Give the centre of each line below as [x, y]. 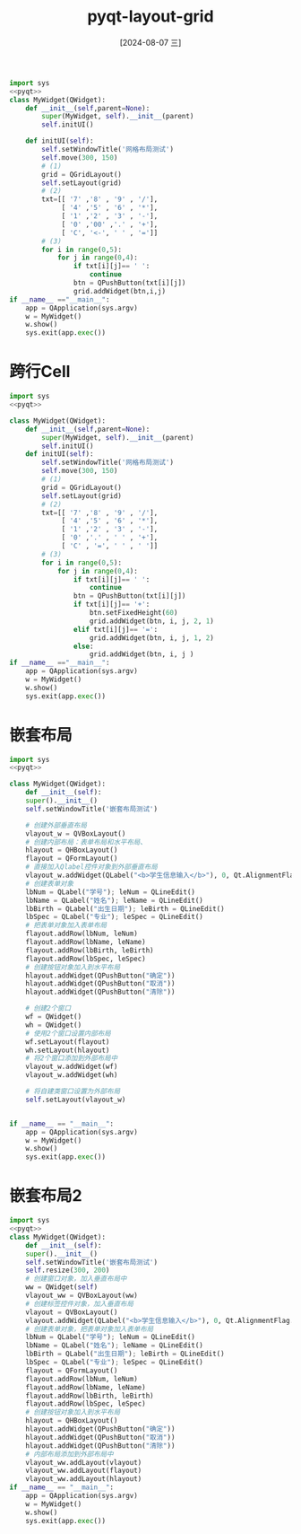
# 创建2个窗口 [48, 1008]
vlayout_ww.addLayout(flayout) [84, 1471]
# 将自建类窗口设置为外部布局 [73, 1091]
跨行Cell [40, 372]
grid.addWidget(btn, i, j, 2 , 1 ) [152, 621]
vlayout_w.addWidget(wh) [72, 1075]
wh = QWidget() [54, 1025]
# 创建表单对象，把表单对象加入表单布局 [90, 1329]
